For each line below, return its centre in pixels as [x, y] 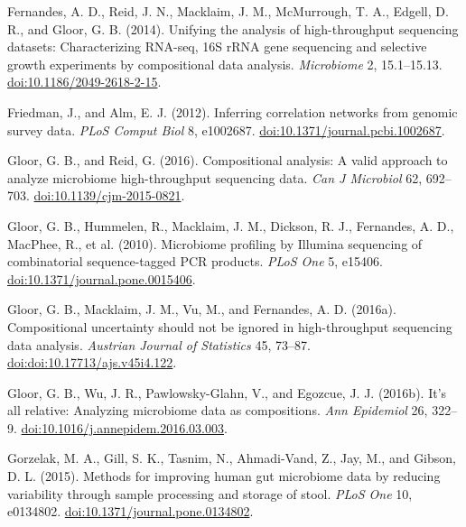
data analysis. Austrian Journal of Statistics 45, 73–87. [159, 344]
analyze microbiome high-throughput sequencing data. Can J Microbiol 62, [215, 177]
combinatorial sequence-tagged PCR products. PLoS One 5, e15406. [195, 261]
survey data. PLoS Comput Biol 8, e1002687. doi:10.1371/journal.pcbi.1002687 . [226, 129]
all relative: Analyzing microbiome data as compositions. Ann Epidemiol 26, [218, 410]
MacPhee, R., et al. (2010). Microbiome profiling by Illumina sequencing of [215, 243]
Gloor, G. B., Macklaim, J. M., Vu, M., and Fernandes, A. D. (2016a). [202, 309]
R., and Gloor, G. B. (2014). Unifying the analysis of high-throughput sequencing [233, 28]
